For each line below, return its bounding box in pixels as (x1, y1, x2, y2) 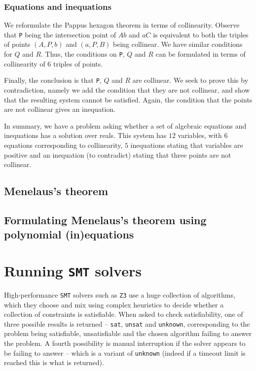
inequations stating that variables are (130, 139, 243, 150)
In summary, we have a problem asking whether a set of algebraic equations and (4, 120, 247, 131)
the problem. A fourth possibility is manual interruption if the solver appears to (4, 338, 246, 348)
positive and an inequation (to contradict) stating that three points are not (4, 149, 231, 160)
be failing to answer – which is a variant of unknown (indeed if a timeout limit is (4, 347, 246, 358)
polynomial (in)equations (4, 227, 134, 242)
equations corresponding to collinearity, (4, 139, 123, 150)
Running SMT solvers (4, 260, 142, 280)
